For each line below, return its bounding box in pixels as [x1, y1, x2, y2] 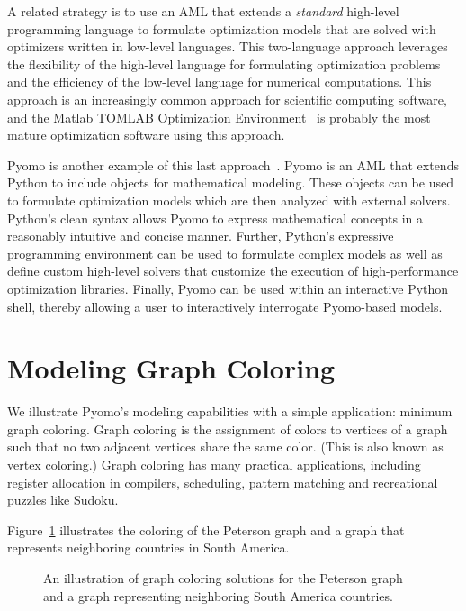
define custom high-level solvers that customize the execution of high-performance [7, 261, 459, 280]
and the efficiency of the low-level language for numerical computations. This [7, 72, 432, 91]
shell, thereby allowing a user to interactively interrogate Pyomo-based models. [7, 296, 443, 315]
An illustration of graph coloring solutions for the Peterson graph [43, 568, 403, 587]
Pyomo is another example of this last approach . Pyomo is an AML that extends [7, 155, 459, 174]
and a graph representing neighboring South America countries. [43, 586, 393, 605]
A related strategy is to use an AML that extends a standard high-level [7, 2, 399, 20]
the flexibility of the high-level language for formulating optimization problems [7, 54, 441, 73]
